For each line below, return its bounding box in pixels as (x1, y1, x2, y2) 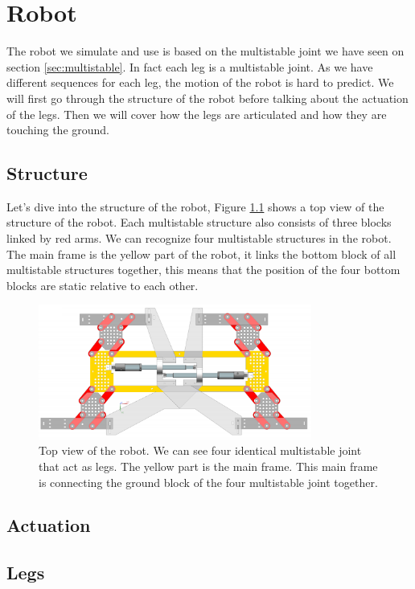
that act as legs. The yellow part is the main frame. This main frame (39, 457, 378, 474)
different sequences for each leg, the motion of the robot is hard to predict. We (6, 74, 394, 91)
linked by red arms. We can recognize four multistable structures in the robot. (6, 230, 392, 247)
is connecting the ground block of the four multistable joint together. (39, 473, 378, 490)
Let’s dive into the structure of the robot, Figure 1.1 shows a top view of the (6, 198, 384, 215)
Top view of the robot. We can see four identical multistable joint (39, 442, 362, 459)
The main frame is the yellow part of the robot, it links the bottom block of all (6, 245, 397, 262)
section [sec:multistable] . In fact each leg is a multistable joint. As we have (6, 58, 373, 75)
